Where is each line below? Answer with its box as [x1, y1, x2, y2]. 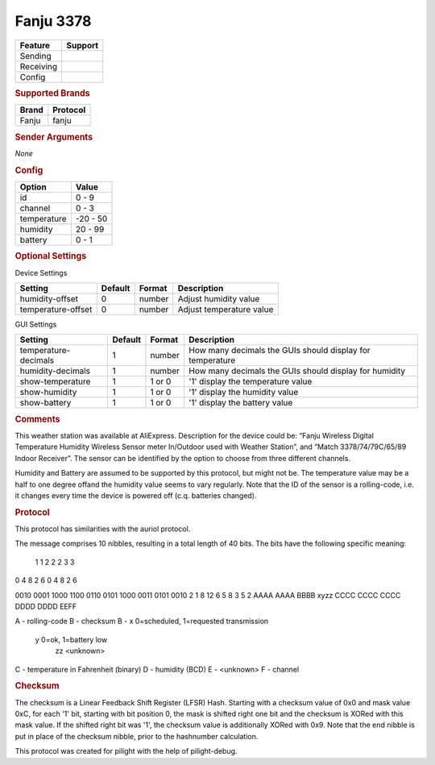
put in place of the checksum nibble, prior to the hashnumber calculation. [14, 731, 259, 741]
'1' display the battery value [188, 397, 293, 409]
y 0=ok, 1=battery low [35, 634, 108, 644]
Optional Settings [14, 251, 87, 262]
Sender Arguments [14, 131, 93, 143]
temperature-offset [19, 303, 93, 314]
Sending [19, 50, 52, 61]
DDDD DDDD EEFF [14, 601, 77, 611]
